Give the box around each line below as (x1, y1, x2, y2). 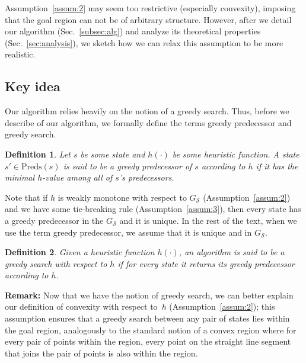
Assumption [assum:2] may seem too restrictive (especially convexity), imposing (5, 2, 296, 14)
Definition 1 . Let (5, 147, 71, 160)
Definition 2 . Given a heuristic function (5, 246, 155, 258)
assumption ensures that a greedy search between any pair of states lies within (5, 312, 290, 325)
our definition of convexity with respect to (5, 300, 158, 313)
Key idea (5, 77, 60, 95)
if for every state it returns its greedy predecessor (117, 257, 295, 269)
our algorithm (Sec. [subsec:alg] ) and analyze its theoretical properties (5, 25, 261, 37)
